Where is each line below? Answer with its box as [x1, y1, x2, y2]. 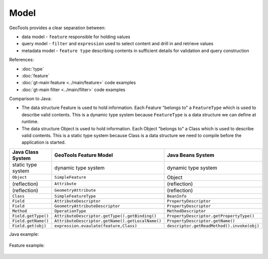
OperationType [54, 208, 86, 213]
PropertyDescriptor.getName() [167, 218, 235, 223]
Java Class [12, 149, 39, 155]
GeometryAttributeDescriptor [54, 203, 120, 208]
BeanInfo [167, 193, 187, 199]
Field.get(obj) [12, 223, 47, 228]
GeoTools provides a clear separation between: [9, 25, 106, 31]
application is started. [21, 139, 66, 146]
